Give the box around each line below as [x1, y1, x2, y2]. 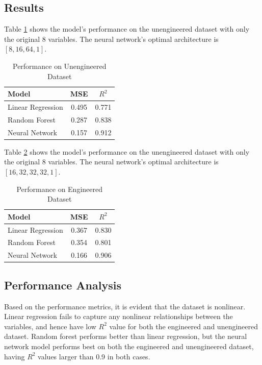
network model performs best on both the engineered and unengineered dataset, [4, 340, 254, 351]
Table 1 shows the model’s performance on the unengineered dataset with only [4, 23, 250, 34]
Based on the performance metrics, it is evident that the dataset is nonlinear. [4, 301, 246, 311]
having [4, 351, 25, 361]
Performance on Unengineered [12, 60, 107, 71]
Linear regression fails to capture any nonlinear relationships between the [4, 311, 233, 322]
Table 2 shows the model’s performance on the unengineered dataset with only [4, 146, 250, 157]
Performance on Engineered [16, 183, 102, 194]
